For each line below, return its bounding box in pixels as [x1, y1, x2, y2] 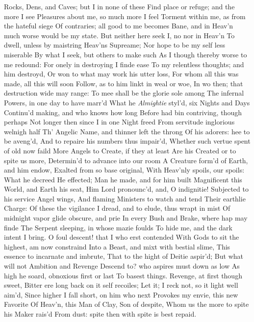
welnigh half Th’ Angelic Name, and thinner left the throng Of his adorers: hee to [4, 126, 250, 136]
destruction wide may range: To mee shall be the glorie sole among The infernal [4, 88, 244, 98]
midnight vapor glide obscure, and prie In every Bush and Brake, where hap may [4, 213, 248, 223]
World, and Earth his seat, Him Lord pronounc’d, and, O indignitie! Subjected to [4, 184, 249, 194]
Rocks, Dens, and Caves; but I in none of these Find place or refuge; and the [4, 1, 235, 11]
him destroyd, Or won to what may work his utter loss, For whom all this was [4, 69, 239, 79]
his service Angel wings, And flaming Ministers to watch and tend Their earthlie [4, 193, 246, 203]
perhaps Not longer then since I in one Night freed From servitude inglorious [4, 117, 235, 127]
